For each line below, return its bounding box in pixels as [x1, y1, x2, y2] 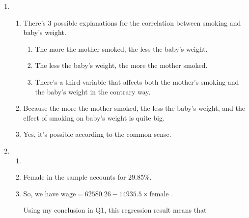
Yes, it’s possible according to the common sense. [23, 129, 171, 139]
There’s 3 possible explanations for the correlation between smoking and [23, 17, 241, 28]
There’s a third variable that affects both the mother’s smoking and [35, 76, 239, 87]
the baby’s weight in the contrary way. [35, 86, 151, 96]
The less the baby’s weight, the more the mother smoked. [35, 60, 208, 70]
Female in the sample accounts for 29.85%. [23, 172, 152, 182]
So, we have [23, 188, 59, 198]
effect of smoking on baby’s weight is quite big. [23, 112, 165, 123]
